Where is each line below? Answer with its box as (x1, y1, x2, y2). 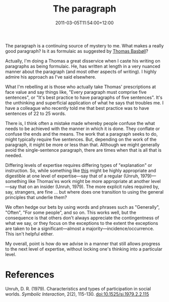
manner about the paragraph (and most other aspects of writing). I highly (5, 69, 157, 75)
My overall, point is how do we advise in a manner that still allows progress (5, 240, 160, 247)
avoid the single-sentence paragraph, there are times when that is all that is (5, 147, 162, 153)
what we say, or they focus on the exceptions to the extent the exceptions (5, 220, 158, 226)
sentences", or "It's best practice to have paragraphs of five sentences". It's (5, 94, 162, 100)
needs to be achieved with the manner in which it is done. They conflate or (5, 126, 160, 132)
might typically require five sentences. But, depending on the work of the (5, 136, 157, 142)
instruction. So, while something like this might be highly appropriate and (5, 167, 156, 173)
